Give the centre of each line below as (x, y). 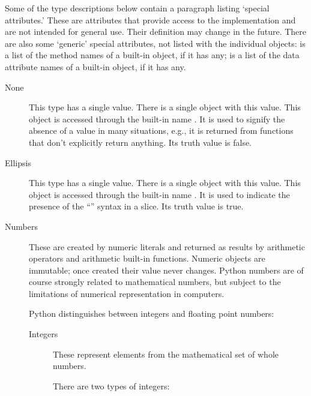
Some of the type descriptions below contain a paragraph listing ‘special (137, 8)
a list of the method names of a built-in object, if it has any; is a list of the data (152, 55)
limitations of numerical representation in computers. (127, 293)
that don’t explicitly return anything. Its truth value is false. (140, 142)
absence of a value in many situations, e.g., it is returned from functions (161, 130)
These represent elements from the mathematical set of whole (166, 354)
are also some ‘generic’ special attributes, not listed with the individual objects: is (155, 43)
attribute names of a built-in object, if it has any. (95, 66)
